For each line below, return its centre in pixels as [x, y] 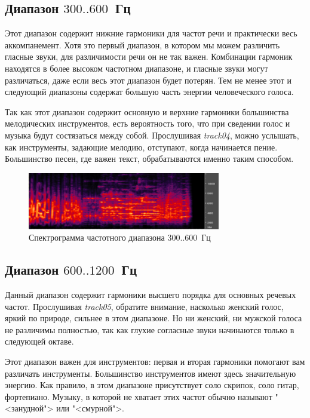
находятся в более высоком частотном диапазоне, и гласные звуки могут [136, 68]
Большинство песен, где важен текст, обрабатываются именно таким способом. [149, 159]
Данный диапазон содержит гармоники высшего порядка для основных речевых [151, 294]
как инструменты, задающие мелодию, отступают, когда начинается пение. [141, 147]
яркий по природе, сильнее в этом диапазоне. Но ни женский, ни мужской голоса [154, 318]
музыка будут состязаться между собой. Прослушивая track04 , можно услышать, [152, 135]
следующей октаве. [39, 341]
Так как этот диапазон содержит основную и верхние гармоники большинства [147, 111]
